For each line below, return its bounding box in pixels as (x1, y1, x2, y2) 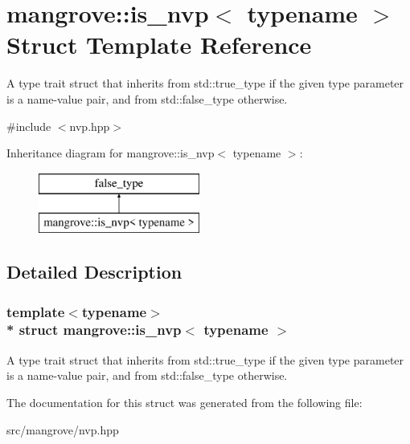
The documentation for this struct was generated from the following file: (6, 393, 363, 410)
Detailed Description (6, 259, 182, 284)
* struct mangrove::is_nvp (6, 320, 182, 340)
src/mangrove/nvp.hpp (6, 421, 119, 438)
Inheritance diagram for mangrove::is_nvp (6, 145, 215, 161)
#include (6, 117, 51, 134)
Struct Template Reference (6, 28, 312, 61)
